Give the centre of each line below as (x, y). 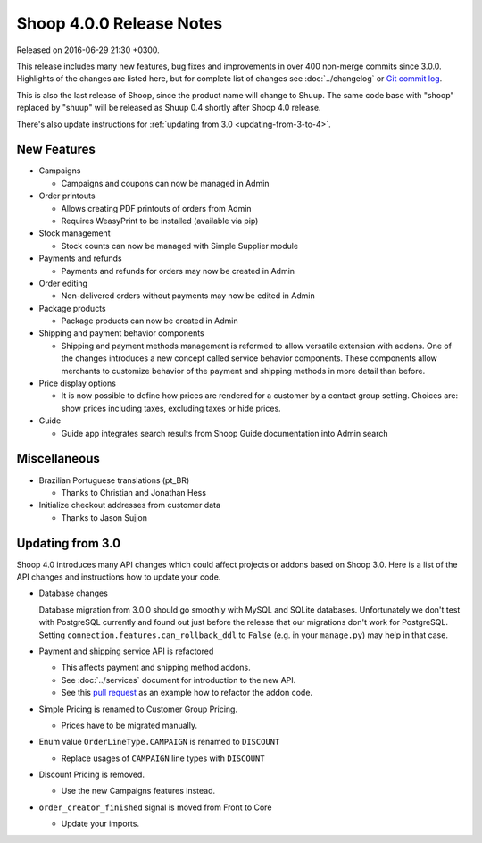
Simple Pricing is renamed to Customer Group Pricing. (138, 709)
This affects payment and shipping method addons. (156, 668)
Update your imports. (100, 824)
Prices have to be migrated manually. (129, 725)
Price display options (77, 383)
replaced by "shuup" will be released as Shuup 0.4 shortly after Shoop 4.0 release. (169, 108)
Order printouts (67, 196)
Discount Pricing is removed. (91, 775)
